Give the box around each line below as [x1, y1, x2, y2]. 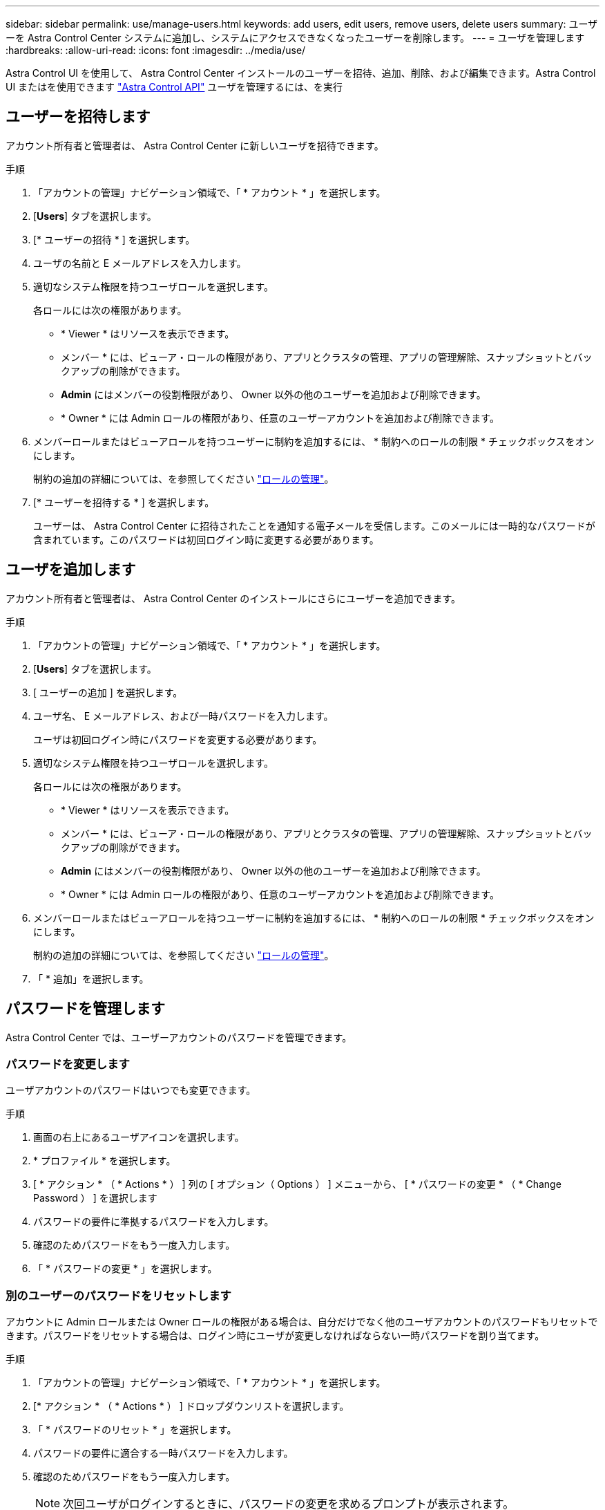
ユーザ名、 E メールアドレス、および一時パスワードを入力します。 [33, 709, 334, 722]
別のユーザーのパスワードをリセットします [6, 1288, 231, 1303]
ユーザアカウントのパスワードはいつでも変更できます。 [6, 1084, 256, 1097]
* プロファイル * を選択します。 [33, 1155, 176, 1167]
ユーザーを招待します [6, 108, 151, 126]
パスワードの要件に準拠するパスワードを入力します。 [33, 1215, 274, 1228]
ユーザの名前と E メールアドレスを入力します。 [33, 257, 247, 269]
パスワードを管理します [6, 1000, 165, 1018]
